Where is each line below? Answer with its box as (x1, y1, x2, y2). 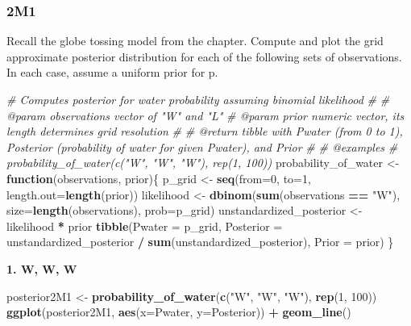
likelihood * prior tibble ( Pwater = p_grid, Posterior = (6, 217, 283, 234)
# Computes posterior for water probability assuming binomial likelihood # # (6, 91, 390, 107)
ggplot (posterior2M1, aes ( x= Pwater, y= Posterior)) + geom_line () (6, 303, 351, 320)
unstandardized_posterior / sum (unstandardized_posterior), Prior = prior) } (6, 233, 394, 250)
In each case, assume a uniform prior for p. (6, 64, 218, 81)
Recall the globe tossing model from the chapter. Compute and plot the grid (6, 32, 384, 49)
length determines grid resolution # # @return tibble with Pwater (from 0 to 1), (6, 123, 403, 140)
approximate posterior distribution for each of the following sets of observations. (6, 48, 402, 65)
